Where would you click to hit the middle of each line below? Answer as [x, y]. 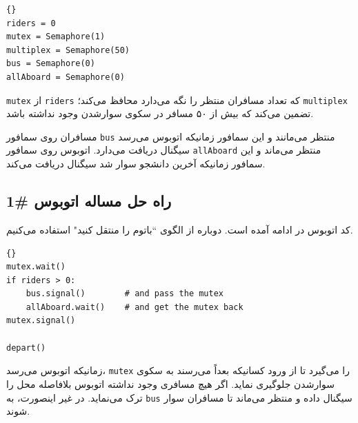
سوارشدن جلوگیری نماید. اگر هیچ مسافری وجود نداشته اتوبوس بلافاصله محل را [171, 383]
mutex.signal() [41, 321]
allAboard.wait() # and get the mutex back [135, 307]
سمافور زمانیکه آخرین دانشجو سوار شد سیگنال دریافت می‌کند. [136, 164]
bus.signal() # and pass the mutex [125, 294]
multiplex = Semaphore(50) [68, 50]
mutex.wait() [36, 267]
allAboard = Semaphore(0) [66, 77]
